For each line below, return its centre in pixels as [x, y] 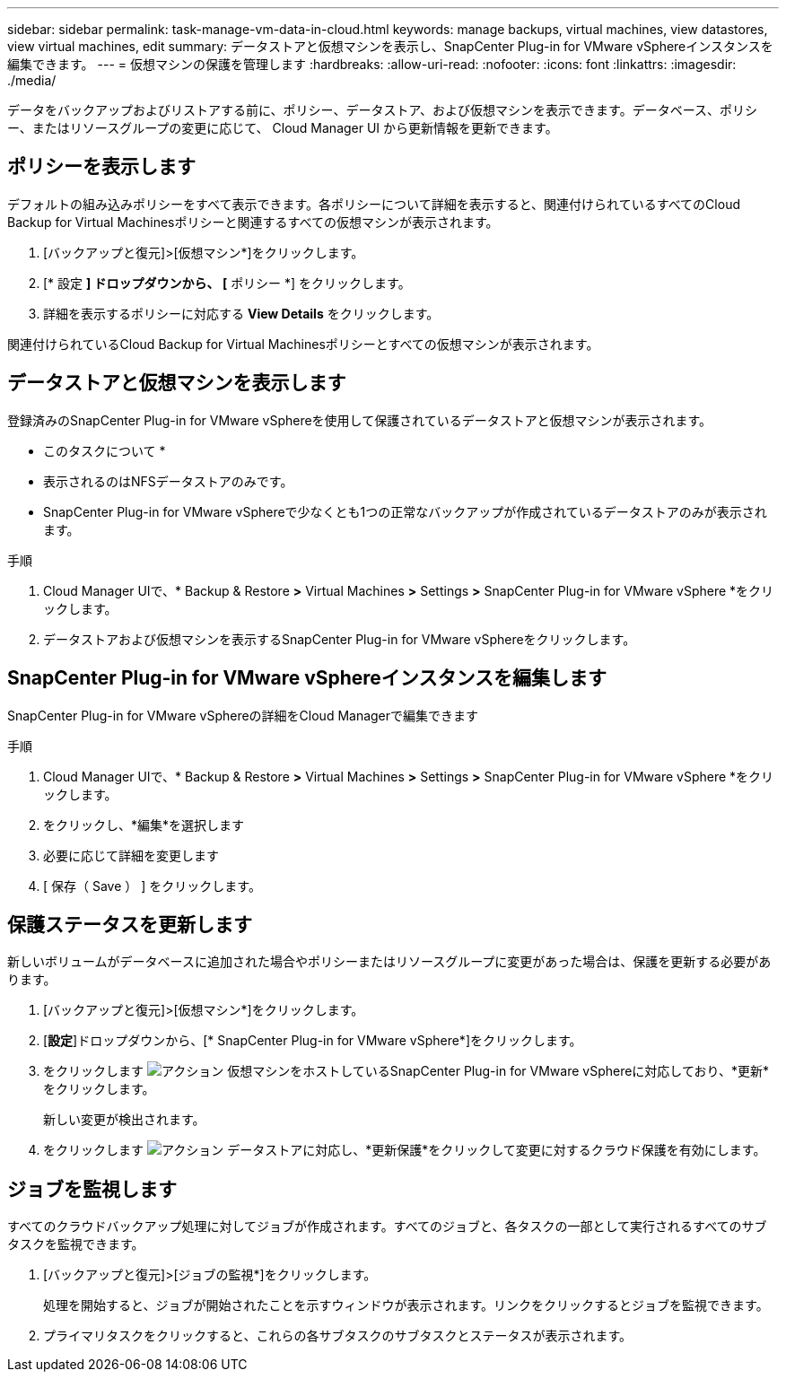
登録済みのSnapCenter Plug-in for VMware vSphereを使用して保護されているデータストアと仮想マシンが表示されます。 [360, 420]
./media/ [32, 80]
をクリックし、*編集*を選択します [144, 825]
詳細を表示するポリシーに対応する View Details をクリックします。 [241, 313]
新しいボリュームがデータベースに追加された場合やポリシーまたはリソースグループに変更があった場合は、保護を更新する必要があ [389, 962]
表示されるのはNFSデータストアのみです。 [168, 481]
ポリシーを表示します [101, 167]
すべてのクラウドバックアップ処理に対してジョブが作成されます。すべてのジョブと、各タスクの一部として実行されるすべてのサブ [387, 1226]
